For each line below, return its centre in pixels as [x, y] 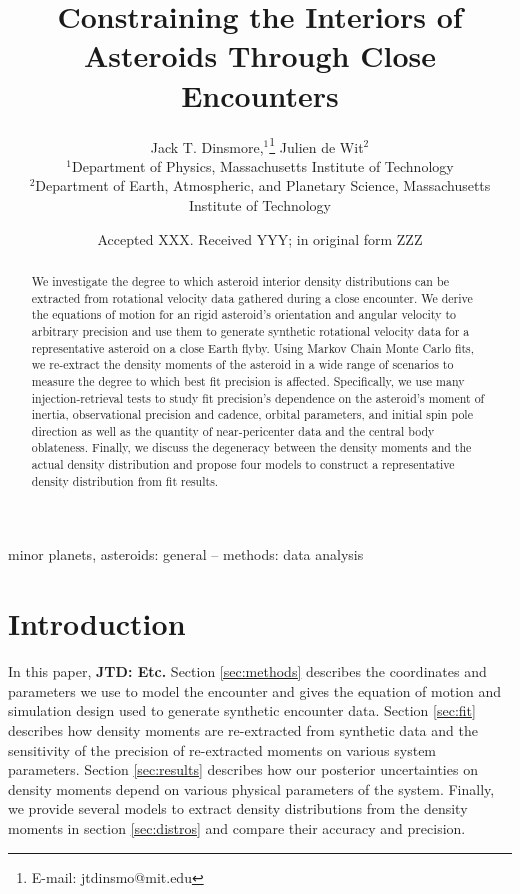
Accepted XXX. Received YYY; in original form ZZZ [260, 238]
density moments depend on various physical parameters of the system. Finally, [251, 788]
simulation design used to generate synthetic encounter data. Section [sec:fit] [242, 710]
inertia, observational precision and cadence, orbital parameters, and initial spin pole [252, 414]
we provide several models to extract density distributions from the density [238, 808]
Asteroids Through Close [260, 55]
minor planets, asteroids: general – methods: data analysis [186, 554]
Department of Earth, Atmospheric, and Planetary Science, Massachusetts [263, 185]
